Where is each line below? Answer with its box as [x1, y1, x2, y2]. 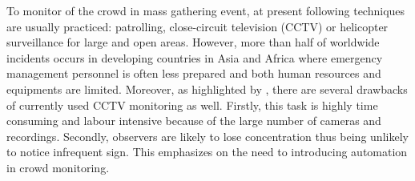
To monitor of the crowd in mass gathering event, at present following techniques [6, 2, 405, 18]
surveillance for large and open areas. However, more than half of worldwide [6, 34, 380, 50]
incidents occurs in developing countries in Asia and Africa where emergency [6, 49, 383, 66]
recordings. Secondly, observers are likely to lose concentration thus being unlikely [6, 127, 409, 144]
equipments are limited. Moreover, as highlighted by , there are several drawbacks [6, 80, 408, 97]
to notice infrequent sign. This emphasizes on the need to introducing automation [6, 143, 408, 160]
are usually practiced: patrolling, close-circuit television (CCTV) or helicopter [6, 18, 389, 34]
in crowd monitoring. [6, 159, 110, 175]
